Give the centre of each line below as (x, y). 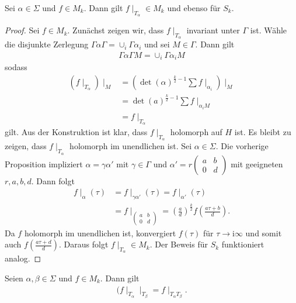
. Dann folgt (53, 180)
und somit (264, 233)
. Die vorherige (242, 146)
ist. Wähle (269, 30)
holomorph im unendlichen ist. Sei (131, 146)
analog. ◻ (23, 258)
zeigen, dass (26, 146)
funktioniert (243, 244)
